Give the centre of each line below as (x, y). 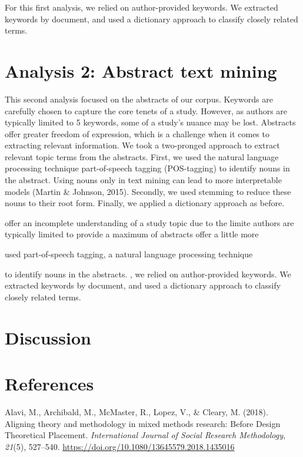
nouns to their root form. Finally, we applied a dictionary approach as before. (145, 203)
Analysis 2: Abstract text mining (141, 70)
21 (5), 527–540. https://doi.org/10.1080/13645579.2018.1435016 (120, 446)
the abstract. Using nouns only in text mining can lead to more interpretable (143, 180)
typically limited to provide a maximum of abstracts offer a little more (132, 234)
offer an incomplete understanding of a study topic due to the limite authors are (149, 222)
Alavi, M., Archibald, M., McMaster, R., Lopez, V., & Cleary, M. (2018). (136, 411)
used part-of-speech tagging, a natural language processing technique (129, 254)
